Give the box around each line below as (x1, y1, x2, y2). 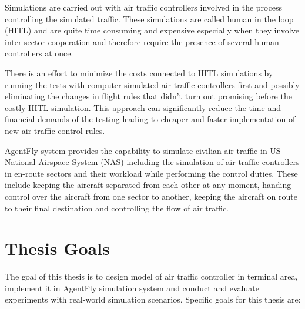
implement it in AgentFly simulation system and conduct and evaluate (5, 281, 259, 294)
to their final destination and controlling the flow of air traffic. (5, 201, 229, 214)
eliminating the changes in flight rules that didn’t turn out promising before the (5, 90, 292, 102)
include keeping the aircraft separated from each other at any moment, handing (5, 179, 291, 191)
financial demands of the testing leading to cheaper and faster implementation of (5, 113, 296, 125)
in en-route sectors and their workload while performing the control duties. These (5, 167, 298, 179)
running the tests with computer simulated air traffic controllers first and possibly (5, 78, 300, 90)
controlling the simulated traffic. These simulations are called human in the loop (5, 12, 294, 25)
